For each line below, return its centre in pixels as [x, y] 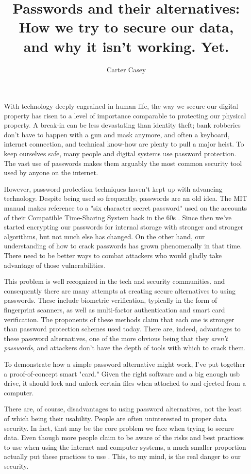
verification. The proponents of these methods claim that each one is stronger [119, 319]
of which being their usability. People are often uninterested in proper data [115, 418]
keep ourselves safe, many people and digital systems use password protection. [120, 154]
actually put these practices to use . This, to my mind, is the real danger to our [122, 456]
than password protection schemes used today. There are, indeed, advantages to [122, 329]
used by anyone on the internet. [51, 172]
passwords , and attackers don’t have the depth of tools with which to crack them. [125, 348]
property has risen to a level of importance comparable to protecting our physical [125, 115]
